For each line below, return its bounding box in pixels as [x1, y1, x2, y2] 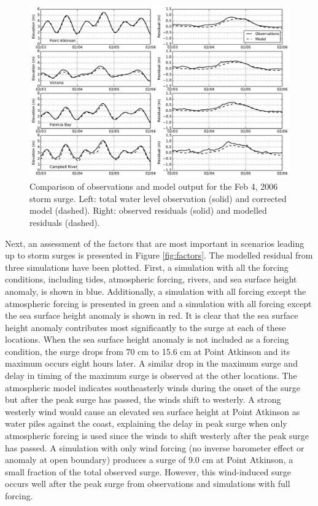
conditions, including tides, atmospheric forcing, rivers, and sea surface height [5, 273, 297, 286]
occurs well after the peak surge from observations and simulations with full [5, 477, 290, 490]
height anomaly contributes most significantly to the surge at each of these [5, 321, 286, 333]
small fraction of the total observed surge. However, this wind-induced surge [5, 465, 292, 478]
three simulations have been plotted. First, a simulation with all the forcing [5, 260, 289, 273]
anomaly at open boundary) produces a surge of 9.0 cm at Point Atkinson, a [5, 453, 293, 466]
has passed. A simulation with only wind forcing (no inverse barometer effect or [5, 441, 304, 454]
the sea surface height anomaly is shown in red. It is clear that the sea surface [5, 309, 298, 322]
